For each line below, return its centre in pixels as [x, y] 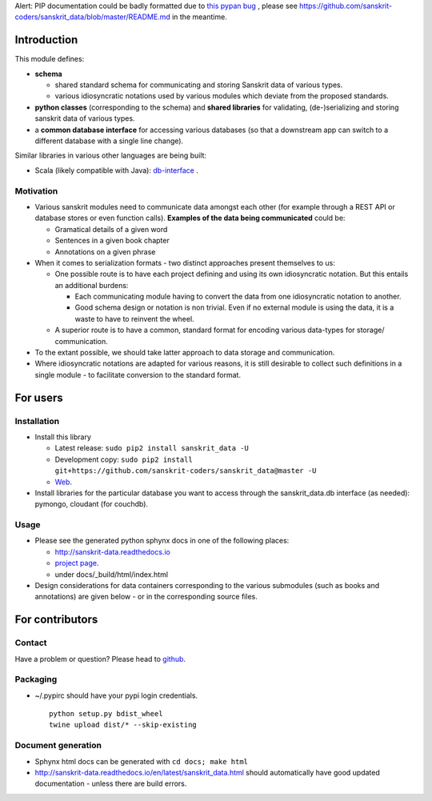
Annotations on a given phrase [105, 251]
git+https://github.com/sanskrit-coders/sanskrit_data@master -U [186, 471]
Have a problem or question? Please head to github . [100, 659]
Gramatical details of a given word [111, 229]
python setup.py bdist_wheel [106, 714]
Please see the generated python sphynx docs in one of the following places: [162, 541]
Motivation [36, 190]
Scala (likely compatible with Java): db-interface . [117, 170]
